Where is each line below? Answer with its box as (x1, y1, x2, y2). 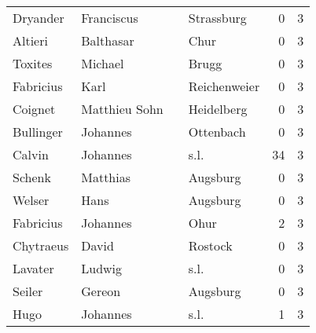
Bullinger (13, 123, 63, 141)
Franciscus (81, 9, 138, 27)
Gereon (81, 282, 121, 300)
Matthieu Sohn (81, 100, 164, 118)
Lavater (13, 259, 54, 277)
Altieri (13, 31, 48, 49)
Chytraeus (13, 236, 69, 254)
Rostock (188, 236, 233, 254)
